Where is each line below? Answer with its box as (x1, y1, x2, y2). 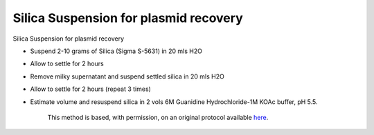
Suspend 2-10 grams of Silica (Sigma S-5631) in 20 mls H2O (30, 47, 202, 55)
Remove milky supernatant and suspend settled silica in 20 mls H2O (30, 72, 224, 81)
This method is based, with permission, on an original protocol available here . (47, 113, 269, 121)
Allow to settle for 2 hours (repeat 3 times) (30, 85, 152, 93)
